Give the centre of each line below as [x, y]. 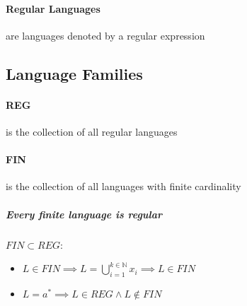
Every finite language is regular [84, 214]
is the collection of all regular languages [92, 131]
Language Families [74, 73]
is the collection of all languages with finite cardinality [123, 186]
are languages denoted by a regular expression [105, 35]
